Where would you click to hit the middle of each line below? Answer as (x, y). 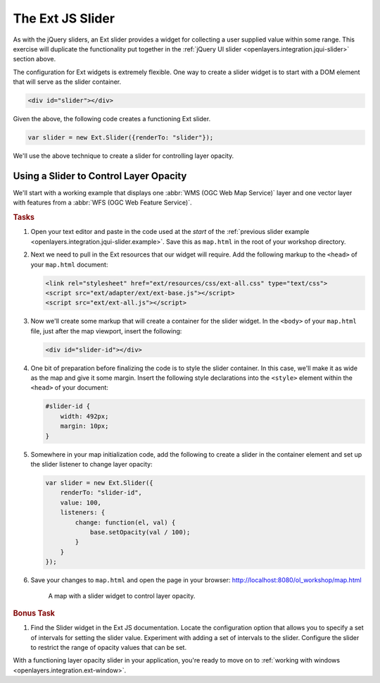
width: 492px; (84, 416)
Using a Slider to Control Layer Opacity (100, 176)
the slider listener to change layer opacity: (91, 464)
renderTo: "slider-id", (101, 493)
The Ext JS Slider (64, 18)
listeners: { (83, 512)
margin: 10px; (84, 426)
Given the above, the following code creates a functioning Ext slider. (112, 119)
